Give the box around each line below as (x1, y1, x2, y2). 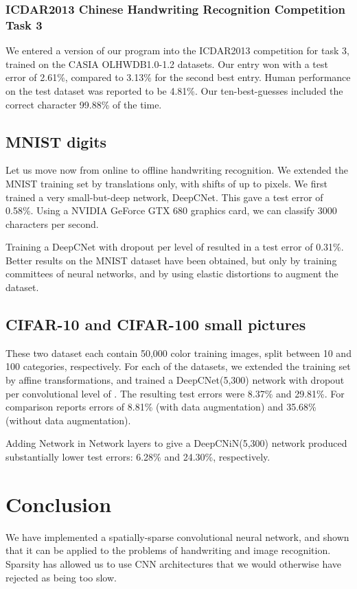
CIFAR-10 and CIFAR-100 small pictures (5, 314, 306, 335)
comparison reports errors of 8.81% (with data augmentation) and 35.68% (5, 400, 316, 414)
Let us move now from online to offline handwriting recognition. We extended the (5, 163, 348, 177)
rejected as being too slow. (5, 570, 117, 584)
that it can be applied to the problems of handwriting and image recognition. (5, 543, 331, 557)
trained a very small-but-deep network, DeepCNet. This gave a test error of (5, 189, 323, 204)
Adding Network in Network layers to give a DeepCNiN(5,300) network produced (5, 436, 347, 450)
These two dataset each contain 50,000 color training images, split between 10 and (5, 345, 352, 360)
